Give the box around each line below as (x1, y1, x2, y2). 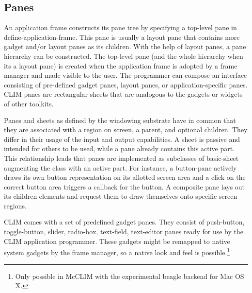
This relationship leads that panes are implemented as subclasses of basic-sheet (4, 153, 239, 163)
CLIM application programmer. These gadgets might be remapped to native (4, 236, 230, 246)
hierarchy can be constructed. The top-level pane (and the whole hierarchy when (4, 51, 243, 61)
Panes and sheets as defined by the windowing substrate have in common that (4, 115, 236, 125)
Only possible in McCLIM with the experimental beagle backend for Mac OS (15, 271, 244, 281)
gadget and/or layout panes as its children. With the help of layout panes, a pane (4, 41, 246, 52)
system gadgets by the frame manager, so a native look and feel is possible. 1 (4, 246, 230, 257)
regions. (4, 200, 27, 210)
